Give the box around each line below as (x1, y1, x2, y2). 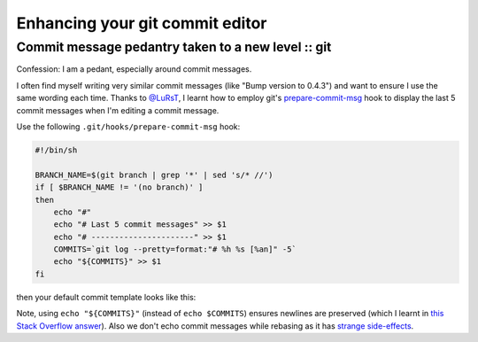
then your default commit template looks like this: (16, 291, 197, 302)
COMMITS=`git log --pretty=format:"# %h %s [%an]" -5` (53, 245, 297, 254)
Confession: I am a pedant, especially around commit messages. (16, 64, 252, 74)
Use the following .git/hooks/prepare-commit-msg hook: (16, 120, 241, 132)
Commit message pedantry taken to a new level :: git (16, 39, 332, 55)
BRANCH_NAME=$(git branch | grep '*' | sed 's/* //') (35, 169, 274, 180)
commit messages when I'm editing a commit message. (16, 105, 220, 115)
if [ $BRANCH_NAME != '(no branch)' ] (35, 183, 204, 192)
